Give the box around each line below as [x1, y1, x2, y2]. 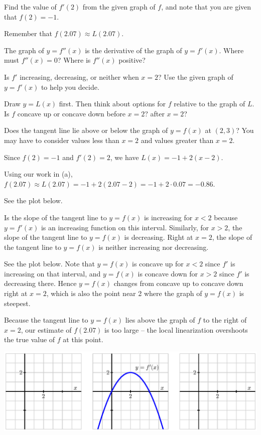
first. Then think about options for [59, 98, 166, 109]
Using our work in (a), [4, 169, 73, 179]
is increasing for [144, 212, 193, 222]
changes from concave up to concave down [113, 278, 243, 288]
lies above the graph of [125, 315, 195, 325]
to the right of [203, 315, 247, 325]
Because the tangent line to [4, 315, 88, 325]
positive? [118, 55, 146, 65]
